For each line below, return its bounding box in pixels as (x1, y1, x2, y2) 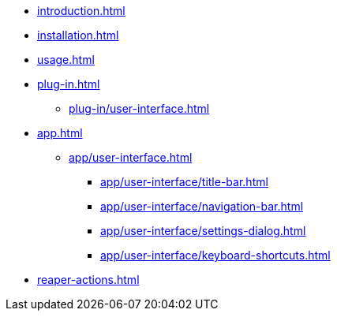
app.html (37, 126, 83, 140)
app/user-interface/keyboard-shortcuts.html (100, 248, 331, 262)
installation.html (37, 28, 119, 42)
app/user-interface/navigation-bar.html (100, 200, 304, 213)
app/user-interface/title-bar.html (100, 175, 268, 188)
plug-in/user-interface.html (69, 102, 210, 115)
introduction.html (37, 4, 125, 17)
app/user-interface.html (69, 151, 193, 164)
